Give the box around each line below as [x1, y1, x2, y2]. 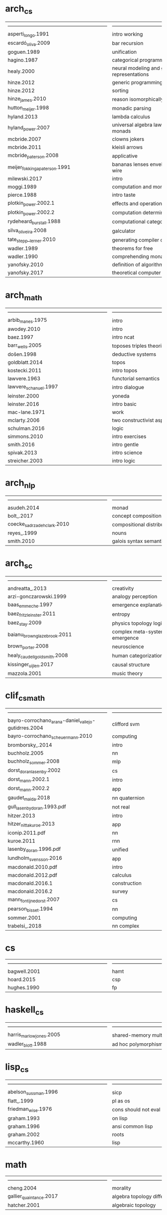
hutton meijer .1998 [7, 104, 49, 112]
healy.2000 [7, 68, 35, 75]
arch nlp [5, 477, 36, 490]
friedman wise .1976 [7, 1105, 52, 1113]
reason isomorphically [112, 96, 164, 103]
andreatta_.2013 [7, 585, 47, 592]
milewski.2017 [7, 175, 42, 182]
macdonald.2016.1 [7, 880, 53, 887]
